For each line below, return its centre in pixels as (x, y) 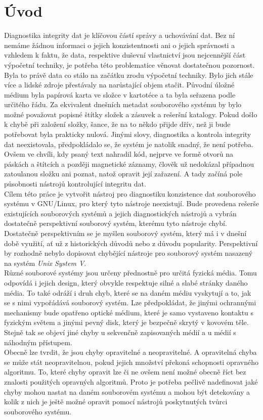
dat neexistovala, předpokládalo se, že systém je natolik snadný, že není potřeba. (129, 144)
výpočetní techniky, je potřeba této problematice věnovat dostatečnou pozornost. (129, 64)
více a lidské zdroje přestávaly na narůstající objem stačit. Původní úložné (119, 85)
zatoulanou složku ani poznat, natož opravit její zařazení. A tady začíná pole (123, 174)
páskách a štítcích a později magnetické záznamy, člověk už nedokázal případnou (129, 164)
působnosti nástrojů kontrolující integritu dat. (75, 184)
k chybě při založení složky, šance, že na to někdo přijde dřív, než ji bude (117, 124)
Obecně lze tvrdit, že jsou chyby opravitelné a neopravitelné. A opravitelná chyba (130, 352)
